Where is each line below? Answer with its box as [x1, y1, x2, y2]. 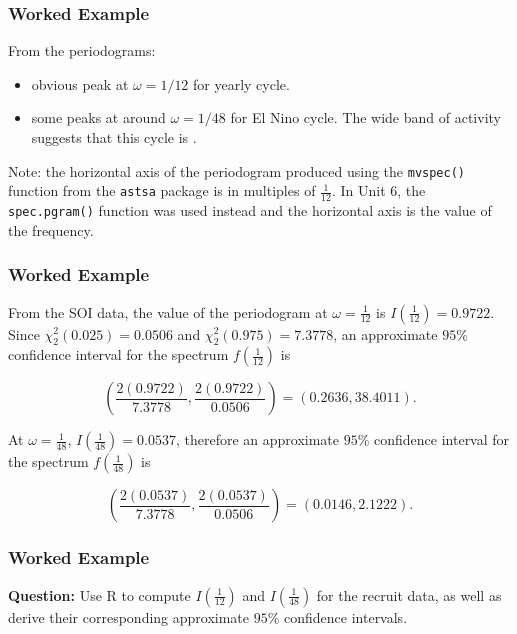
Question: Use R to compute [8, 584, 191, 605]
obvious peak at [31, 73, 129, 94]
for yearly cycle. [193, 73, 290, 94]
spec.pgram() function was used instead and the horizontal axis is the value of [8, 200, 492, 221]
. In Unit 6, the [331, 180, 426, 201]
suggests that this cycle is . [31, 127, 197, 147]
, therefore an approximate [175, 429, 340, 450]
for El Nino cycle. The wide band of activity [230, 107, 501, 128]
